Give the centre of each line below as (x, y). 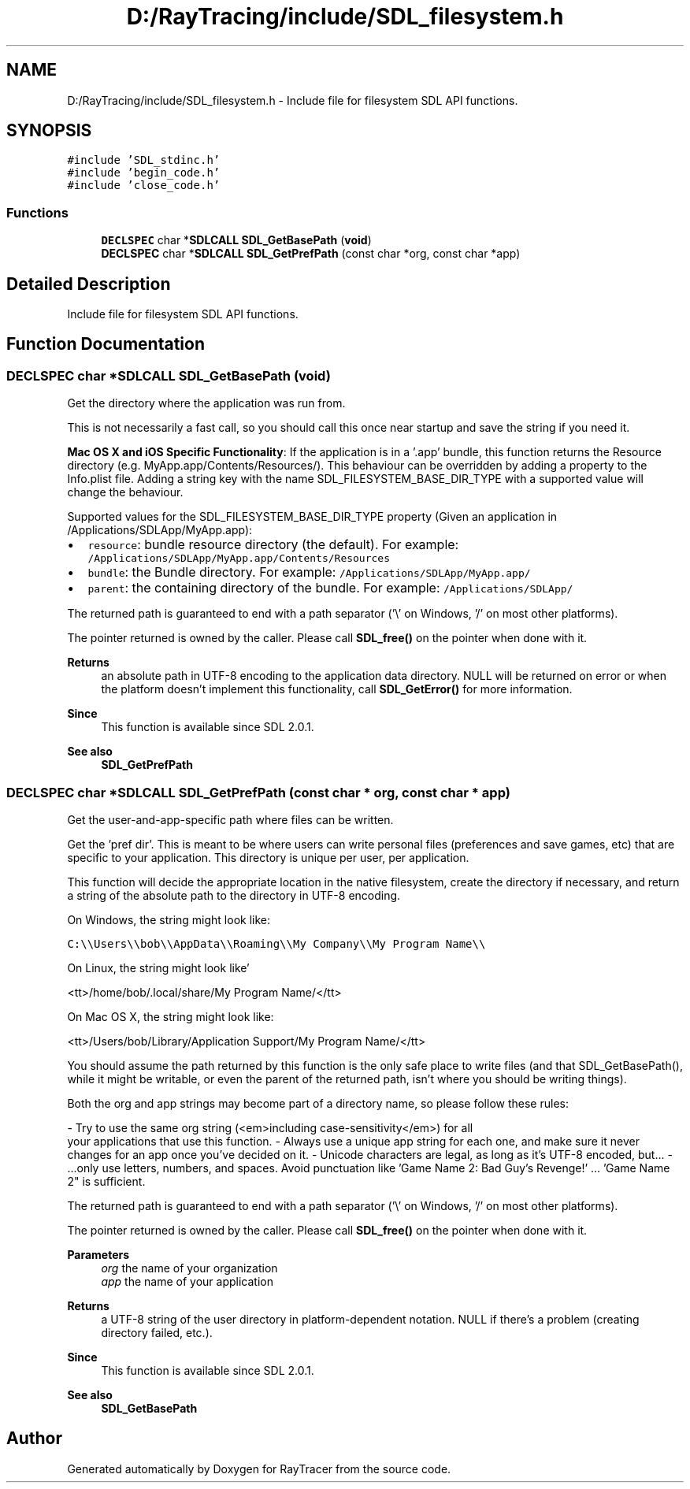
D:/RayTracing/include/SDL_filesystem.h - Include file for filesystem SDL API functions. (293, 100)
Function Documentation (106, 344)
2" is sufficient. (106, 1181)
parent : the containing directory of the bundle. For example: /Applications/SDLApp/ (330, 588)
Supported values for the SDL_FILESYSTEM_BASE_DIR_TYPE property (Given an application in (312, 517)
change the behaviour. (125, 492)
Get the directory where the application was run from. (206, 403)
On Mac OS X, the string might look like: (171, 1017)
